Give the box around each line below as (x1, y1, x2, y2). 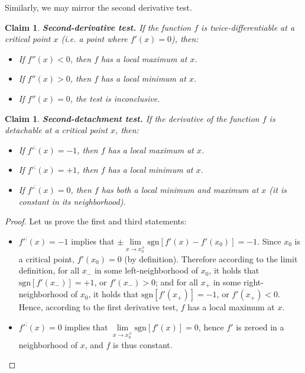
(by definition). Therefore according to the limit (124, 252, 298, 265)
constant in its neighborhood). (18, 195, 126, 207)
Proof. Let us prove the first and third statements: (5, 215, 187, 227)
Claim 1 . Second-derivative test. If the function (5, 21, 192, 33)
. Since (257, 234, 281, 247)
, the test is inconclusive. (70, 92, 160, 104)
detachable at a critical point (5, 124, 108, 136)
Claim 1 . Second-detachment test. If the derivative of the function (5, 112, 259, 124)
